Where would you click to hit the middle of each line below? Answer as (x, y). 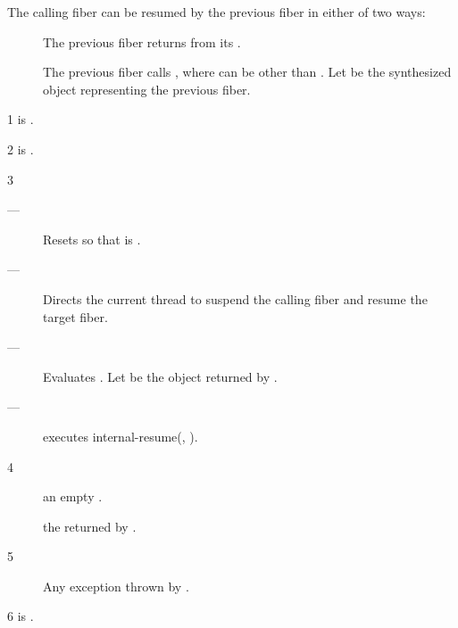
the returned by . (90, 526)
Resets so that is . (92, 239)
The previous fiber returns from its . (142, 41)
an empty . (73, 496)
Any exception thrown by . (116, 586)
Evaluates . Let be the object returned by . (160, 376)
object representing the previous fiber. (147, 89)
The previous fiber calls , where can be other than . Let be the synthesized (247, 72)
